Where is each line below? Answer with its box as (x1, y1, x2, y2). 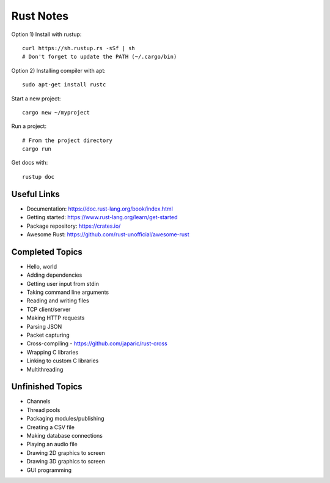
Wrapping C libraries (26, 348, 79, 356)
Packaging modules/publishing (26, 415, 105, 422)
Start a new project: (11, 95, 61, 102)
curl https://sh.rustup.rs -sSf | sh (22, 45, 136, 51)
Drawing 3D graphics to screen (26, 458, 105, 465)
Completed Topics (11, 247, 82, 257)
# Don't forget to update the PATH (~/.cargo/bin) (22, 53, 177, 61)
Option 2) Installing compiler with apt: (11, 67, 106, 74)
